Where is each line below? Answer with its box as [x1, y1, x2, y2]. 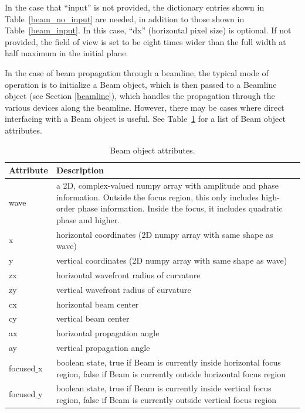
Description [56, 164, 104, 176]
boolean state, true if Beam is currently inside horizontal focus [56, 356, 281, 368]
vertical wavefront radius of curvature [56, 283, 191, 295]
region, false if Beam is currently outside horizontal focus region [56, 367, 286, 380]
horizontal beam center [56, 298, 139, 310]
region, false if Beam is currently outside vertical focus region [56, 393, 277, 405]
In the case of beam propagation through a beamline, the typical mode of [5, 66, 269, 78]
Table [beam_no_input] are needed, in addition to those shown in [5, 12, 245, 25]
